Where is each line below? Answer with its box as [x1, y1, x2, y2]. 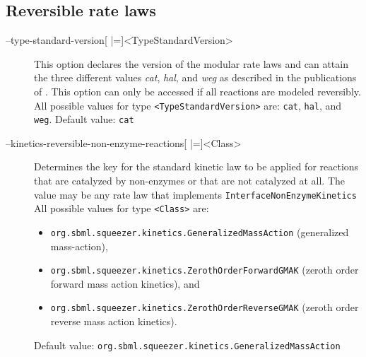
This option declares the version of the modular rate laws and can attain [34, 56, 348, 71]
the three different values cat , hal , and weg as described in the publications [34, 70, 357, 85]
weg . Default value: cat [34, 112, 134, 127]
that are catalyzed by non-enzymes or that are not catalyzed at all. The [34, 173, 345, 188]
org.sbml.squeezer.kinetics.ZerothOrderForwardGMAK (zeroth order [50, 262, 359, 277]
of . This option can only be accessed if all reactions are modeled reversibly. [34, 83, 361, 98]
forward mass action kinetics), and [50, 276, 200, 291]
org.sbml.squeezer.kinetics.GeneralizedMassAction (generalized [50, 224, 349, 239]
